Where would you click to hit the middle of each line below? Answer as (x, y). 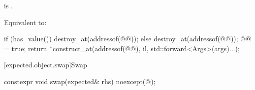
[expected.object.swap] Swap (46, 65)
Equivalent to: (25, 22)
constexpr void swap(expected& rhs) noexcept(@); (80, 81)
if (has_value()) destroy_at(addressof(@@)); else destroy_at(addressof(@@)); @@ (128, 39)
